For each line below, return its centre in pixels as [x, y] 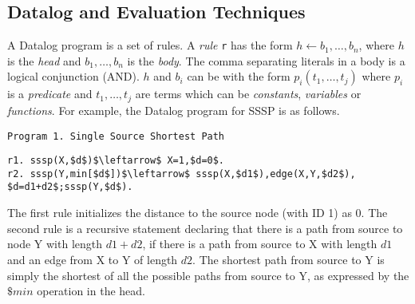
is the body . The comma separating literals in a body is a [266, 60]
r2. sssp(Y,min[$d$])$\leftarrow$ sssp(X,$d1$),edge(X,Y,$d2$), [182, 174]
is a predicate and [50, 94]
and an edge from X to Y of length [93, 259]
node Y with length [55, 244]
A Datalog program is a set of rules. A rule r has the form [150, 45]
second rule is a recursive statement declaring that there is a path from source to [205, 228]
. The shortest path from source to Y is [289, 259]
